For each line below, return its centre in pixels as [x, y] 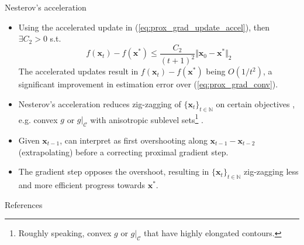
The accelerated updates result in [78, 71]
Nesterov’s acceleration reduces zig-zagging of [100, 103]
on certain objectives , [255, 103]
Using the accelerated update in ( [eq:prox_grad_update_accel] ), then [144, 27]
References [24, 204]
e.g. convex [38, 119]
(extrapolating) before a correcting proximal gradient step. [123, 152]
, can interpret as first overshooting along [134, 140]
